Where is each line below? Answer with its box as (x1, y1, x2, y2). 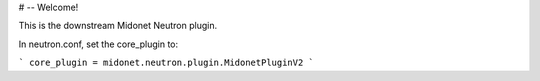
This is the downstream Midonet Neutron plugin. (18, 20, 218, 32)
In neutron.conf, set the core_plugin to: (18, 38, 179, 50)
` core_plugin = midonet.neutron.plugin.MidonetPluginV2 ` (18, 57, 315, 69)
